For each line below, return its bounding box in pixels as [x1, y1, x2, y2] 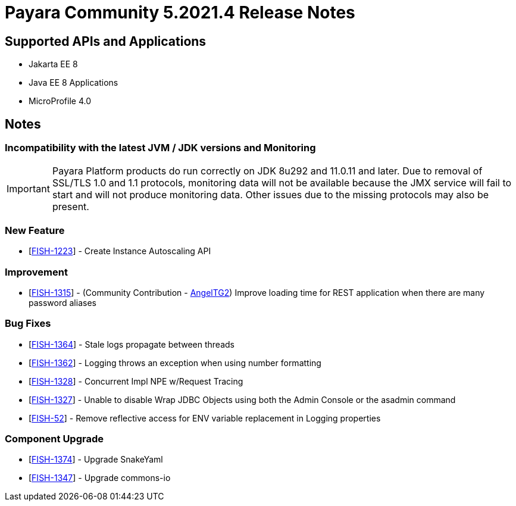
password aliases [29, 297, 96, 308]
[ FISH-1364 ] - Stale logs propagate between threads [29, 339, 234, 349]
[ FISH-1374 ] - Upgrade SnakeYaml [29, 454, 163, 465]
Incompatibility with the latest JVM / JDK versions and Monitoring [5, 142, 316, 154]
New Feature [5, 224, 65, 236]
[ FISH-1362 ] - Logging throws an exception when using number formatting [29, 357, 321, 368]
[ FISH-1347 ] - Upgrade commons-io [29, 473, 171, 483]
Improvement [5, 266, 68, 278]
